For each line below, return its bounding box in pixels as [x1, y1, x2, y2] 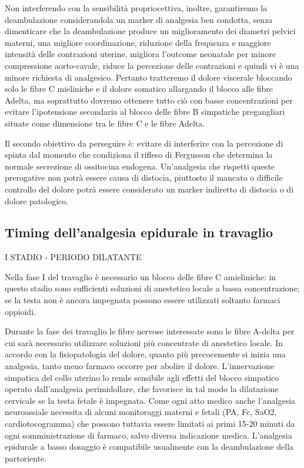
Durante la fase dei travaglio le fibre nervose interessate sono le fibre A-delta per [5, 325, 295, 337]
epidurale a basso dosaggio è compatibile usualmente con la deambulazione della [5, 440, 294, 453]
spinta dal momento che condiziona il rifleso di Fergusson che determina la [5, 148, 273, 161]
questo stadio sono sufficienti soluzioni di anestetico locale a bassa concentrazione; [5, 282, 300, 294]
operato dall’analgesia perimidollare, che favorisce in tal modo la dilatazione [5, 383, 279, 395]
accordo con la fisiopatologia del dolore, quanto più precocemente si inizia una [5, 348, 286, 360]
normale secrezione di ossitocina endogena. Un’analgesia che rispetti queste [5, 160, 275, 172]
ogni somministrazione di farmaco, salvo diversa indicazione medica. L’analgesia [5, 429, 292, 441]
